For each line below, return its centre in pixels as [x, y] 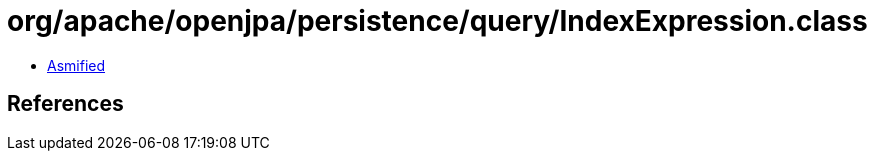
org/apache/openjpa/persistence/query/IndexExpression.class [437, 21]
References [65, 104]
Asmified [76, 65]
